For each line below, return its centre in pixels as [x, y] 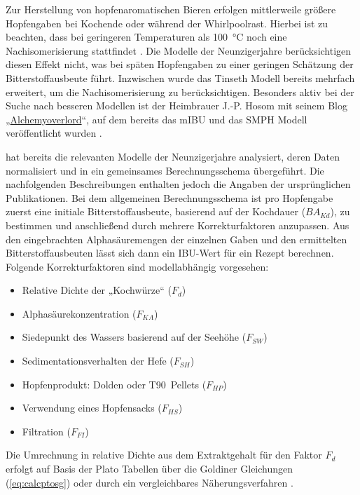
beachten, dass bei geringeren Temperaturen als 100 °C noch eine [146, 37]
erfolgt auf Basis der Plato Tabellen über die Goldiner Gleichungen [150, 469]
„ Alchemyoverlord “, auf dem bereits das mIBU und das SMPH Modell [157, 119]
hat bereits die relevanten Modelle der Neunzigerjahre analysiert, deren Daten [173, 156]
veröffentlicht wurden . [54, 133]
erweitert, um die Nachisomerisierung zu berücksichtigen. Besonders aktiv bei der [180, 91]
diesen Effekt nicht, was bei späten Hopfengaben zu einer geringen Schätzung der [180, 64]
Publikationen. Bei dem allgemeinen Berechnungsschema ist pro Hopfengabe [169, 197]
